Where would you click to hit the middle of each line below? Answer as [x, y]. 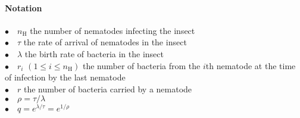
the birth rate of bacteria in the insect [94, 53]
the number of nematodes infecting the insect [112, 30]
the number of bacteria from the [142, 65]
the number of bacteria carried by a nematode [108, 88]
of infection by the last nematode [65, 77]
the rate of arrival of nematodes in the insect [105, 42]
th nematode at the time [251, 65]
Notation [24, 7]
